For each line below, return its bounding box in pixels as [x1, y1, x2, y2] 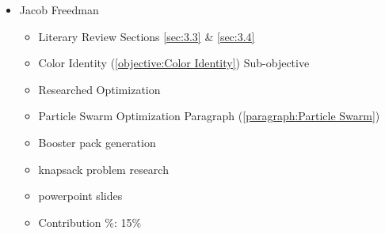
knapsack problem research [38, 160, 169, 177]
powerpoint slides [38, 187, 123, 204]
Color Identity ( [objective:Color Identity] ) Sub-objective [38, 55, 310, 71]
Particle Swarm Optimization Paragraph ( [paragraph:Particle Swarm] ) [38, 108, 380, 124]
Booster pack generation [38, 134, 156, 150]
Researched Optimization [38, 81, 161, 97]
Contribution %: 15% [38, 213, 142, 230]
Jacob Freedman [19, 2, 99, 17]
